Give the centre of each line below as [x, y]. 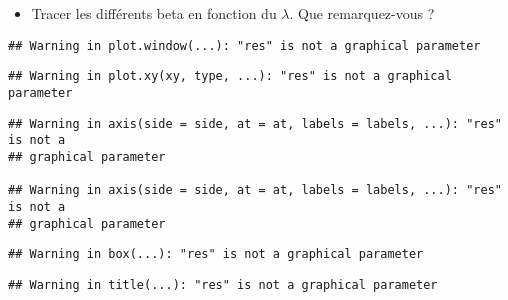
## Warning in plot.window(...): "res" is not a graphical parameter [244, 45]
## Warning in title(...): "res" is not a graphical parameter [223, 284]
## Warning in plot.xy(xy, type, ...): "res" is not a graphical [230, 76]
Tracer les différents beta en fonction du [154, 13]
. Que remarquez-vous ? [362, 13]
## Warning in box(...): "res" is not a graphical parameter [216, 254]
